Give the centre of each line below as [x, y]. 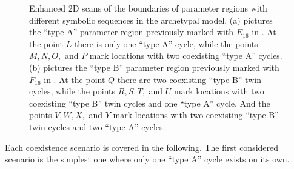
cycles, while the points [72, 91]
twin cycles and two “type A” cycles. [97, 126]
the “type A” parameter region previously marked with [132, 32]
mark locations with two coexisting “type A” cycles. [186, 55]
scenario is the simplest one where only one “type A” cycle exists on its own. [147, 159]
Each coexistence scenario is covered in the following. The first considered [142, 147]
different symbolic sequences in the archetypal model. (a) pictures [151, 20]
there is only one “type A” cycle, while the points [166, 43]
